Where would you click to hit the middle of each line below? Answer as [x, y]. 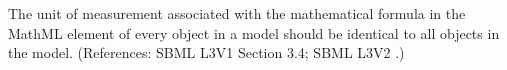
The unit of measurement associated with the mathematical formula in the [237, 13]
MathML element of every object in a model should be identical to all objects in [254, 32]
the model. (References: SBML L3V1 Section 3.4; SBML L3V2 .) [206, 52]
